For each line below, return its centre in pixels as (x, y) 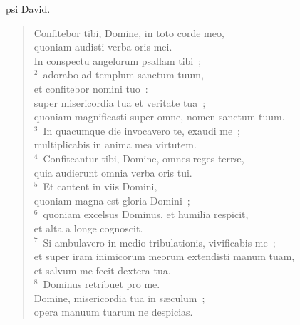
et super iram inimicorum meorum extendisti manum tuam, (164, 256)
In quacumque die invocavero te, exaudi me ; (142, 130)
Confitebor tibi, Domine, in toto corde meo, (129, 32)
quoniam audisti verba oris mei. (103, 47)
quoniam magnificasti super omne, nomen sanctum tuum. (159, 117)
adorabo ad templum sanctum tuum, (123, 74)
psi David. (28, 9)
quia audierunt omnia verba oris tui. (113, 172)
